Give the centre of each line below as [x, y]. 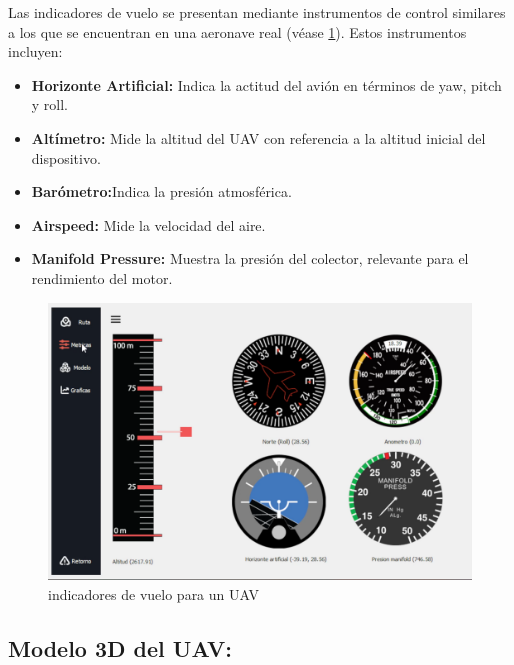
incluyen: [35, 51]
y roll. [50, 104]
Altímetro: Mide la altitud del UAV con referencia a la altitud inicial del [258, 137]
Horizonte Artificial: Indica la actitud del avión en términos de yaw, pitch [266, 84]
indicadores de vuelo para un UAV [153, 593]
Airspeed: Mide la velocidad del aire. [148, 224]
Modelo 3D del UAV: [120, 647]
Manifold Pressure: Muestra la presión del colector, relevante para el [250, 258]
